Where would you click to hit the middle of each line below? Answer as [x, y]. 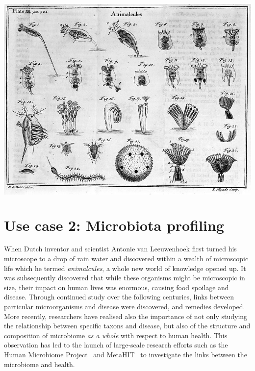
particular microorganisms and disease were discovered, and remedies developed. [125, 306]
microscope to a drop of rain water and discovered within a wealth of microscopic [126, 258]
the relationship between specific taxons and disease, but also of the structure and [127, 326]
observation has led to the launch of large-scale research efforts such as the [116, 345]
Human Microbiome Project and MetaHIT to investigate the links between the [126, 354]
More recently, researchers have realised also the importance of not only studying [126, 316]
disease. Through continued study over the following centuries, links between [119, 297]
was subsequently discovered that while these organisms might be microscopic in [125, 278]
